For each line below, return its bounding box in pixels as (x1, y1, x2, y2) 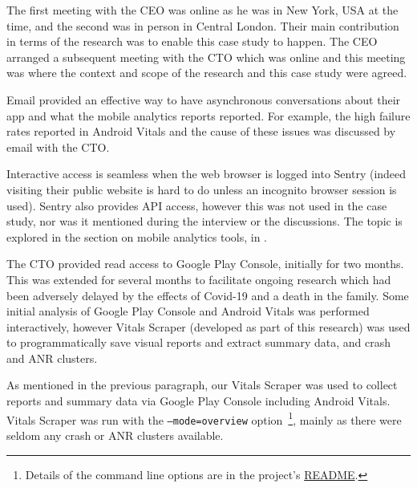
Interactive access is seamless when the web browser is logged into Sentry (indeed (6, 165, 407, 182)
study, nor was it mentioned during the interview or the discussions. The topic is (6, 213, 403, 230)
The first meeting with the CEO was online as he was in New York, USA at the (6, 2, 399, 18)
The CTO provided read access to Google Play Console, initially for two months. (6, 255, 404, 272)
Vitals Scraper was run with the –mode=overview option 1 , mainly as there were (6, 409, 402, 428)
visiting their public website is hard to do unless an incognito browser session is (6, 181, 397, 197)
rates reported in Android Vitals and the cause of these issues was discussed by (6, 123, 396, 140)
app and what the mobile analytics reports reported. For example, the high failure (6, 107, 411, 124)
